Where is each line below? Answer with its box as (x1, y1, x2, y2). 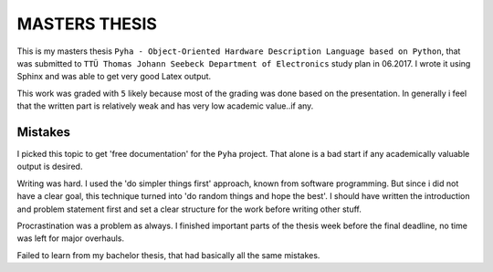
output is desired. (16, 161, 83, 173)
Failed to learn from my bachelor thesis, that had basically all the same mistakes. (16, 249, 320, 260)
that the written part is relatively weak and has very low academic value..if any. (16, 100, 314, 111)
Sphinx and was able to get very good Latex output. (16, 71, 212, 82)
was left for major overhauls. (16, 233, 125, 244)
